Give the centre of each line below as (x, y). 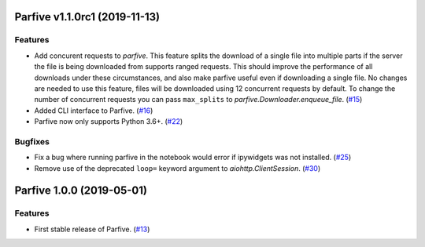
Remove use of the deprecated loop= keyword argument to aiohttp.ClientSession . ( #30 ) (177, 168)
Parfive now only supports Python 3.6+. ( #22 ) (109, 122)
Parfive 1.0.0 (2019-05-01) (81, 191)
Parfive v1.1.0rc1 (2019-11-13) (87, 17)
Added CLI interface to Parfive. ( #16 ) (94, 111)
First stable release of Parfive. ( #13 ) (92, 229)
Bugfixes (32, 141)
